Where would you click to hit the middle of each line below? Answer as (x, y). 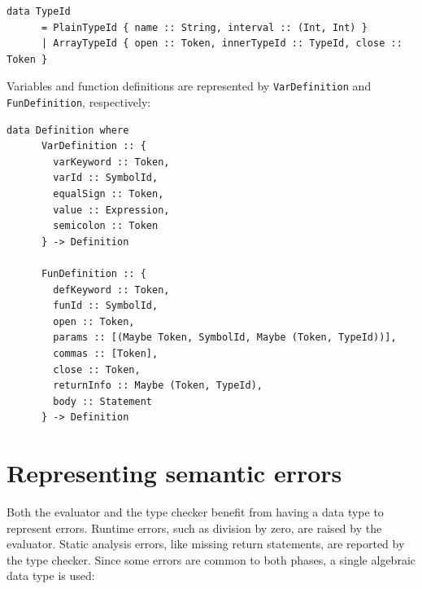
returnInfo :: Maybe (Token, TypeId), (158, 386)
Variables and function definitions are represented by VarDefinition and (189, 86)
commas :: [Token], (106, 354)
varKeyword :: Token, (111, 162)
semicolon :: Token (106, 226)
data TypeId (39, 11)
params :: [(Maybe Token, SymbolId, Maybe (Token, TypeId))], (225, 338)
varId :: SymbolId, (106, 178)
